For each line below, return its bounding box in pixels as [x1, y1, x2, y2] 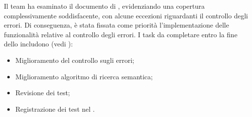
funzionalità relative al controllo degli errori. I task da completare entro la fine [4, 29, 237, 39]
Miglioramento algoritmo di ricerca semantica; [15, 71, 153, 81]
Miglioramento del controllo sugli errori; [15, 55, 134, 65]
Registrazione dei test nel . [15, 103, 95, 114]
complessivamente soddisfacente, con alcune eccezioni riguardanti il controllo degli [4, 10, 248, 20]
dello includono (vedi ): [4, 39, 73, 49]
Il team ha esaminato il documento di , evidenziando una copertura [4, 1, 205, 11]
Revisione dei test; [15, 88, 70, 98]
